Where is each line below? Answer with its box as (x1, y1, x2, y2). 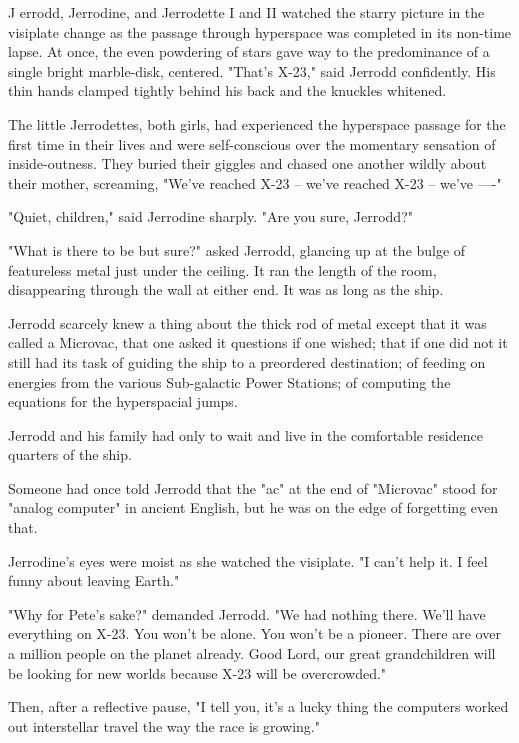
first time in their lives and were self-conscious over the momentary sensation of (8, 133, 496, 154)
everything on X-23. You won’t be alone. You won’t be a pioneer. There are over (8, 623, 501, 644)
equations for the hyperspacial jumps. (8, 391, 238, 412)
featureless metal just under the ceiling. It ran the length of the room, (8, 259, 437, 280)
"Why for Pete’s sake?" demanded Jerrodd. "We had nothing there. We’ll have (8, 603, 486, 624)
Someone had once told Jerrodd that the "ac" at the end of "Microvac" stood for (8, 477, 498, 498)
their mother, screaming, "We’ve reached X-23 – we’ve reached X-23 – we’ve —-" (8, 172, 502, 193)
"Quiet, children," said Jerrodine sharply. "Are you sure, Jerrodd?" (8, 206, 413, 227)
